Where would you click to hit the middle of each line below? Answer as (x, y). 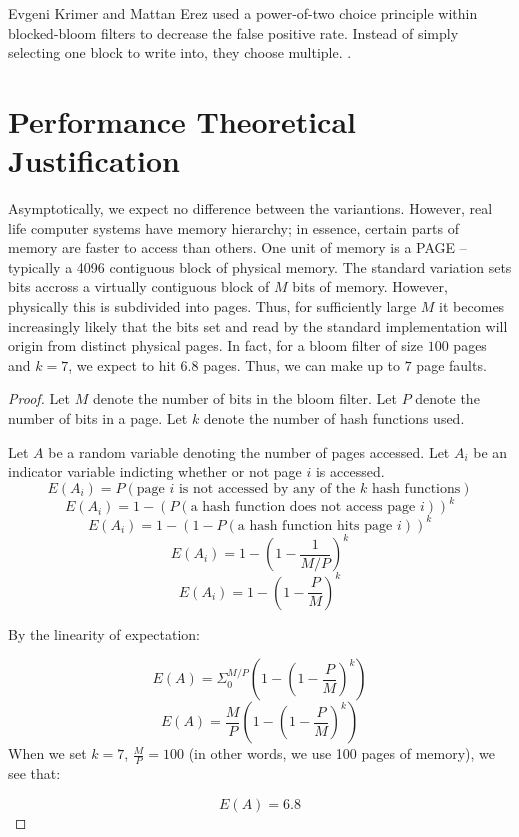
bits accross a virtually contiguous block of (139, 286)
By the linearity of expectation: (104, 633)
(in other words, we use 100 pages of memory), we (341, 753)
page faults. (451, 364)
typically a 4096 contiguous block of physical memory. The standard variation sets (260, 266)
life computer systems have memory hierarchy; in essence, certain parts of (233, 227)
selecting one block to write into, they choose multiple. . (180, 52)
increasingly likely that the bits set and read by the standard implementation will (258, 325)
